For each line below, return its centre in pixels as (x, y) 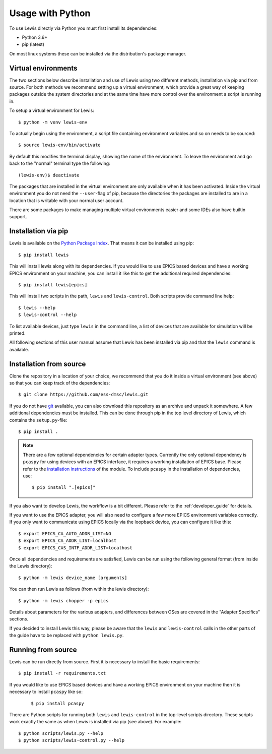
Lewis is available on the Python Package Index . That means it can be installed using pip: (101, 243)
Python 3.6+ (35, 37)
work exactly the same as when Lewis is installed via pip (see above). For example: (95, 722)
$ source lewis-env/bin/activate (59, 145)
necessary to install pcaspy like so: (46, 692)
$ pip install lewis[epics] (53, 285)
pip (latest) (33, 44)
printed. (17, 333)
